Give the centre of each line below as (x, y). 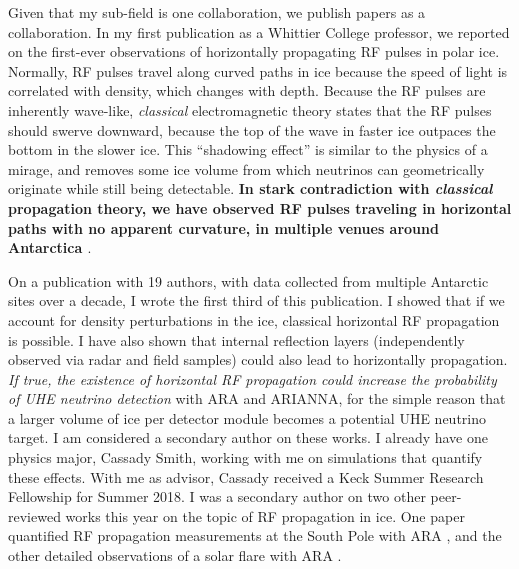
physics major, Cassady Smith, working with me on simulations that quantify (245, 457)
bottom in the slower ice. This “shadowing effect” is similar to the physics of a (248, 149)
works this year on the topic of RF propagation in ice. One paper (265, 515)
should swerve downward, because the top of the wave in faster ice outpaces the (252, 129)
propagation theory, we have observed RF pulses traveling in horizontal (260, 207)
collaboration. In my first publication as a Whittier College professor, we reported (259, 31)
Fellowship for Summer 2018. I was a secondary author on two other (217, 496)
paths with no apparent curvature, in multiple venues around (223, 227)
